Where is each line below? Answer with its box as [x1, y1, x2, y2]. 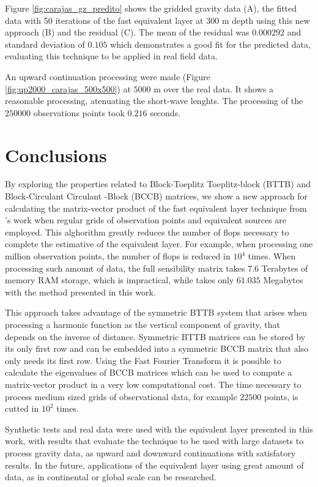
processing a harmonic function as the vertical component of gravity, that [5, 318, 280, 330]
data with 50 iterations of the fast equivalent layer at [5, 13, 204, 26]
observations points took [33, 106, 125, 119]
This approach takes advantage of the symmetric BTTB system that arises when [5, 306, 308, 319]
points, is [264, 390, 298, 403]
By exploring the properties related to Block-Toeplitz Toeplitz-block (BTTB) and [5, 177, 311, 190]
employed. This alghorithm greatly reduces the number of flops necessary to [5, 225, 289, 238]
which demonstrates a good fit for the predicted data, [110, 37, 311, 50]
